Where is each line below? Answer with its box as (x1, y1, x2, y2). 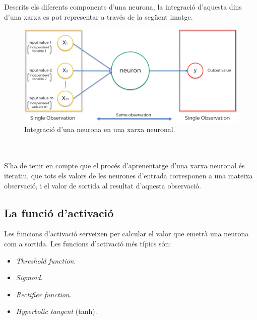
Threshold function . (16, 255, 76, 266)
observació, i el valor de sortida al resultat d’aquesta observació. (4, 180, 202, 190)
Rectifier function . (16, 289, 72, 299)
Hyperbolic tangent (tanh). (16, 306, 97, 316)
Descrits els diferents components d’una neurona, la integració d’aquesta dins (4, 2, 242, 12)
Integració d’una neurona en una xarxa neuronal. (24, 123, 175, 134)
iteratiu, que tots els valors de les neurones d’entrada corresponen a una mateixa (4, 170, 253, 181)
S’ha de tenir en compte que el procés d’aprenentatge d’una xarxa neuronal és (4, 160, 245, 171)
